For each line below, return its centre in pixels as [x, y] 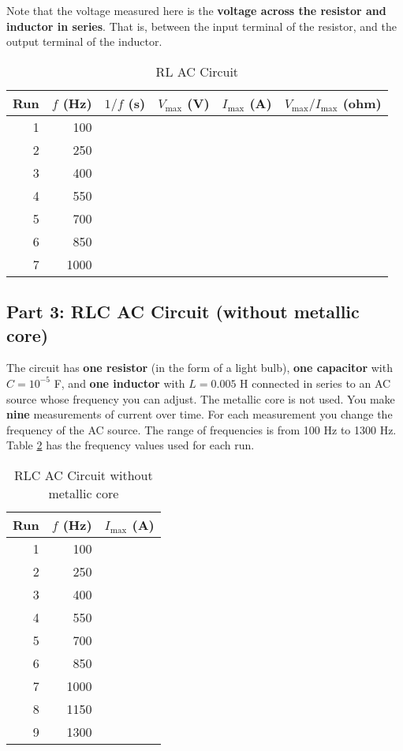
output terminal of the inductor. [84, 41]
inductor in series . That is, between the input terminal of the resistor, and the [202, 26]
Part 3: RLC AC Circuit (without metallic [183, 312]
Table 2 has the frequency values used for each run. [131, 445]
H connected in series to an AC [315, 383]
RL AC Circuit [197, 71]
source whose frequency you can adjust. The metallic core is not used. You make [201, 398]
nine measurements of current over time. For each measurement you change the [200, 414]
